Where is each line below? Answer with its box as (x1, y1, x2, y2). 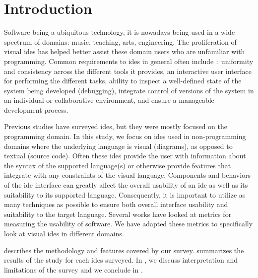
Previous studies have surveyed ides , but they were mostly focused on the (4, 121, 228, 132)
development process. (4, 104, 68, 115)
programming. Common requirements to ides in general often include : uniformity (4, 56, 254, 66)
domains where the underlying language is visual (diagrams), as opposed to (4, 140, 233, 151)
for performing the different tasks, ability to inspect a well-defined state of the (4, 75, 242, 86)
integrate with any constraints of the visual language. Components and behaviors (4, 170, 251, 180)
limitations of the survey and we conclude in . (4, 264, 143, 275)
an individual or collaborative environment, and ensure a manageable (4, 95, 214, 105)
